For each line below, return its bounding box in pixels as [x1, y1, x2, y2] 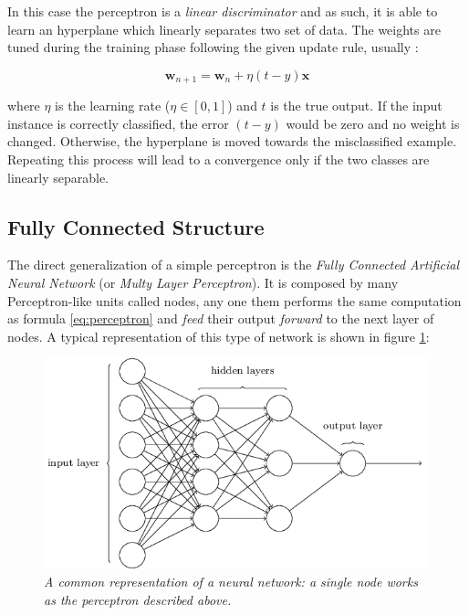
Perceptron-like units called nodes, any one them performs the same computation [7, 291, 462, 310]
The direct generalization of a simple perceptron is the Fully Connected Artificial [7, 255, 460, 274]
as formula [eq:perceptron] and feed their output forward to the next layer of [7, 309, 434, 328]
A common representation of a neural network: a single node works [44, 572, 418, 591]
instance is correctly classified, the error [7, 113, 229, 133]
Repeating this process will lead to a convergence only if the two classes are [7, 150, 430, 169]
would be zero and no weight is [286, 113, 460, 133]
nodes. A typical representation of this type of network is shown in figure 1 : [7, 326, 430, 345]
